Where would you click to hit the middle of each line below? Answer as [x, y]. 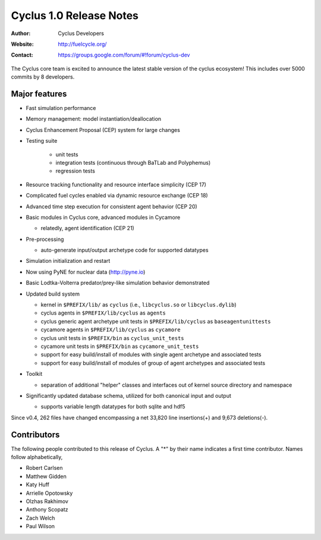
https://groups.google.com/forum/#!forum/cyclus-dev [124, 55]
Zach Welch [40, 518]
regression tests [75, 171]
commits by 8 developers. [43, 77]
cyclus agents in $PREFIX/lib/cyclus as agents [103, 313]
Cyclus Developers [81, 33]
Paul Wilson [40, 526]
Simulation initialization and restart [68, 261]
